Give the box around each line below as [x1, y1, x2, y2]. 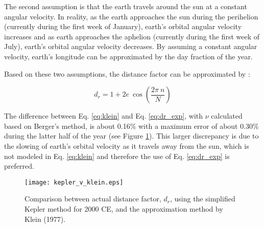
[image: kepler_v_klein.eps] [25, 178, 124, 186]
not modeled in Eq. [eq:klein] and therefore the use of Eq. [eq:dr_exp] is [4, 150, 230, 161]
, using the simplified [170, 193, 235, 204]
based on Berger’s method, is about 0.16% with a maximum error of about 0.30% [4, 120, 259, 131]
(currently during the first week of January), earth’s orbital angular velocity [4, 21, 242, 32]
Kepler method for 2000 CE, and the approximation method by [25, 203, 223, 214]
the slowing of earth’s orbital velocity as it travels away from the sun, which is [4, 140, 249, 151]
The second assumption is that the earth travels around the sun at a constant [4, 1, 247, 11]
